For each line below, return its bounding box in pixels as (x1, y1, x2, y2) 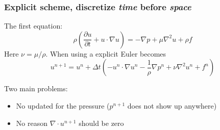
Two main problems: (4, 83, 68, 94)
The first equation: (4, 20, 63, 31)
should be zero (79, 117, 124, 128)
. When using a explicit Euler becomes (45, 48, 166, 59)
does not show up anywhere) (127, 100, 217, 111)
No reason (16, 117, 47, 128)
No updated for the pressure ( (16, 100, 110, 111)
